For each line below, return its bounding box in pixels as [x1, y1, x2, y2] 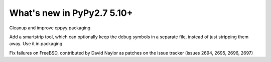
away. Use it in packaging [9, 41, 63, 47]
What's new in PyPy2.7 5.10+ [9, 7, 133, 18]
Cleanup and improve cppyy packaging [9, 25, 91, 31]
